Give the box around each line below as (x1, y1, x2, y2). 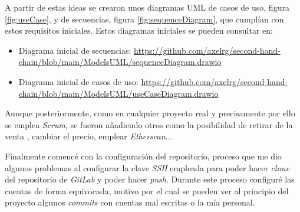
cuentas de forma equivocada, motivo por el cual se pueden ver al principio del (5, 184, 289, 197)
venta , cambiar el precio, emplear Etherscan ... (5, 130, 173, 142)
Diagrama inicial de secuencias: (18, 44, 131, 56)
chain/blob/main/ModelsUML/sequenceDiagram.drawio (18, 56, 222, 68)
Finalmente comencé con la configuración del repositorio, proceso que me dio (5, 149, 282, 162)
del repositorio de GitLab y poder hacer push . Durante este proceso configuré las (5, 173, 295, 185)
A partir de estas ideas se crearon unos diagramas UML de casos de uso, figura (5, 1, 289, 13)
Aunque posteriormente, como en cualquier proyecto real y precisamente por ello (5, 107, 295, 119)
